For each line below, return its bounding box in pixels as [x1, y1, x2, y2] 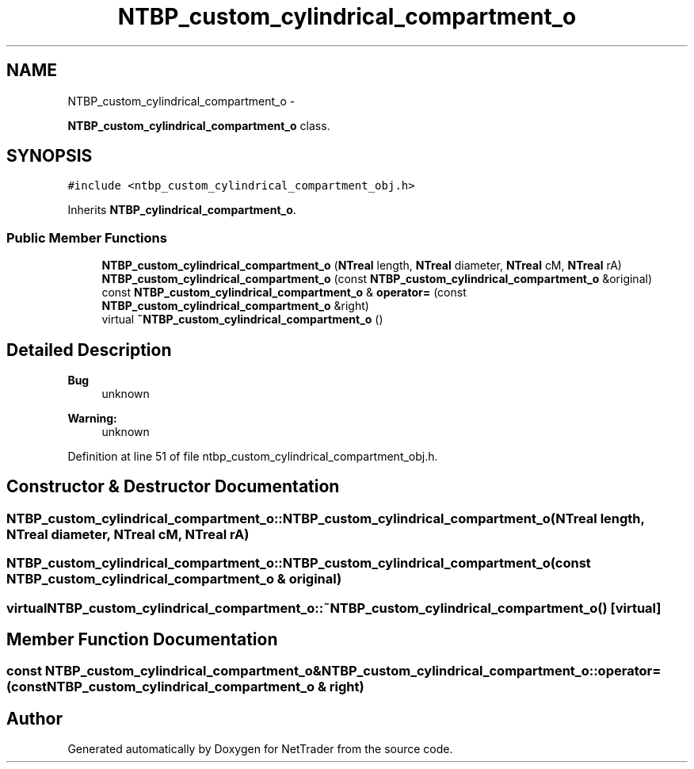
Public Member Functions [6, 229, 167, 246]
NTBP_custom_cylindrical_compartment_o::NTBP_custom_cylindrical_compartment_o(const [6, 555, 591, 572]
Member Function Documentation [6, 629, 278, 650]
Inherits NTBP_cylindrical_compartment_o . [67, 203, 296, 217]
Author [6, 708, 63, 729]
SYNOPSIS [6, 146, 93, 166]
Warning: [67, 411, 117, 426]
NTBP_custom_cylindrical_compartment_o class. [67, 118, 330, 132]
